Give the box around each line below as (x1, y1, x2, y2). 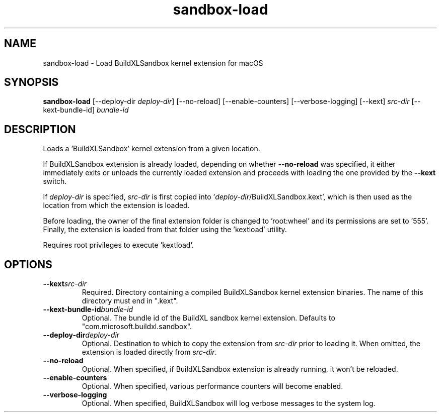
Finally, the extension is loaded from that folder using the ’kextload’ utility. (43, 225, 287, 234)
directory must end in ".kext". (82, 296, 178, 305)
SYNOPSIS (4, 76, 59, 89)
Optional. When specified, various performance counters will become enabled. (82, 382, 343, 391)
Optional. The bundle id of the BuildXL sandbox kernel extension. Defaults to (82, 314, 335, 323)
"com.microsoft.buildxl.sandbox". (82, 322, 192, 331)
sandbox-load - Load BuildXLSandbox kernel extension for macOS (43, 58, 263, 67)
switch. (43, 177, 67, 186)
